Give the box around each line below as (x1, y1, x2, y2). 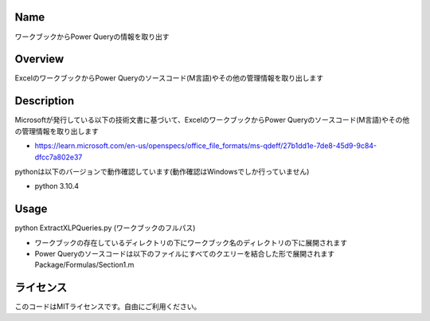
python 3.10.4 (34, 182, 80, 191)
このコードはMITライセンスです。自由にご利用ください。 (14, 302, 201, 311)
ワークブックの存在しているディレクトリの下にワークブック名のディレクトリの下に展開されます (34, 237, 348, 247)
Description (14, 94, 75, 108)
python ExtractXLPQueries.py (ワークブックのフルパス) (14, 223, 196, 233)
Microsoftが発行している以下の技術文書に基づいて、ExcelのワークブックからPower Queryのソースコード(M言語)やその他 (14, 115, 410, 125)
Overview (14, 53, 64, 66)
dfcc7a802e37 (34, 152, 83, 162)
